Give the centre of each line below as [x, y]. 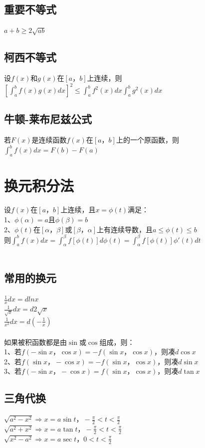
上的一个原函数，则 [147, 140]
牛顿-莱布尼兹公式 [48, 119]
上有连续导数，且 [125, 229]
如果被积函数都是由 [35, 342]
